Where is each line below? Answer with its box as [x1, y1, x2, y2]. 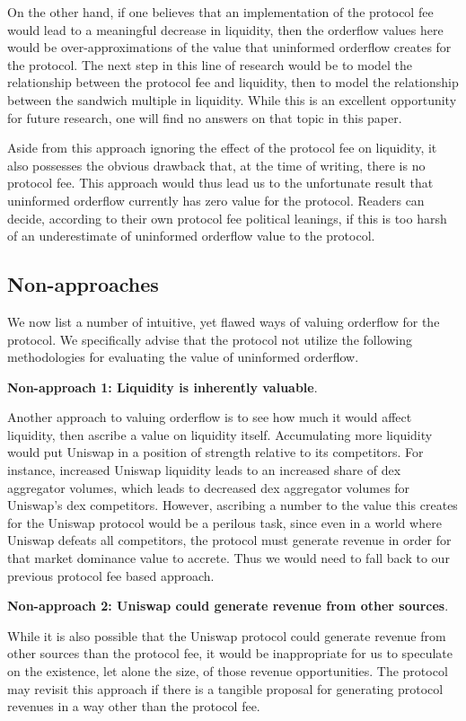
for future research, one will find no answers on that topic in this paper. [7, 108, 402, 127]
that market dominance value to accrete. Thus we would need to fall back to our [7, 549, 450, 567]
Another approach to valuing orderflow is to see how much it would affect [7, 408, 412, 426]
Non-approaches [7, 270, 159, 298]
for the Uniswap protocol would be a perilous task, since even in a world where [7, 513, 442, 532]
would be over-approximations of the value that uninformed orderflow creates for [7, 38, 452, 57]
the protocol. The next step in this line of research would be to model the [7, 55, 413, 74]
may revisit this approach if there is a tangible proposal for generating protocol [7, 679, 444, 698]
